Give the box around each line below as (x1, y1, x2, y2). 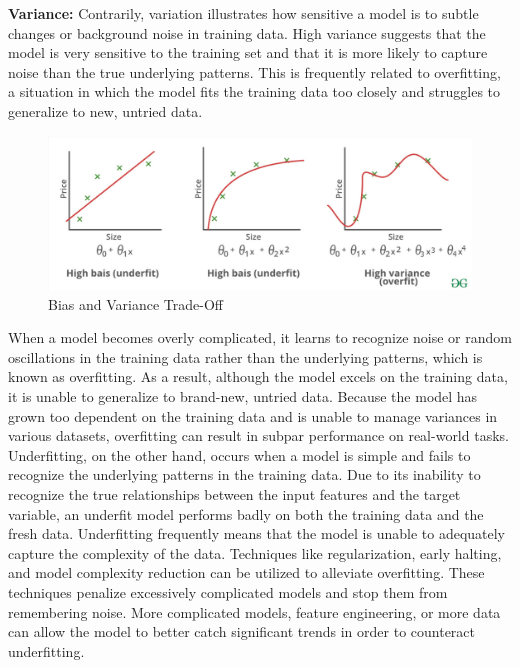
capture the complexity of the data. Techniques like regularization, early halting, (8, 542, 502, 563)
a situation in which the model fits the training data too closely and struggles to (8, 81, 501, 102)
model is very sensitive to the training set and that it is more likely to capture (8, 42, 488, 63)
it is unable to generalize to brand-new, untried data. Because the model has (8, 385, 478, 406)
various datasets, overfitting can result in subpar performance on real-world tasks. (8, 425, 509, 446)
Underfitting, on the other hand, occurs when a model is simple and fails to (8, 444, 471, 465)
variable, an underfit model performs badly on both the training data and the (8, 503, 484, 524)
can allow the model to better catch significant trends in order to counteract (8, 621, 475, 642)
